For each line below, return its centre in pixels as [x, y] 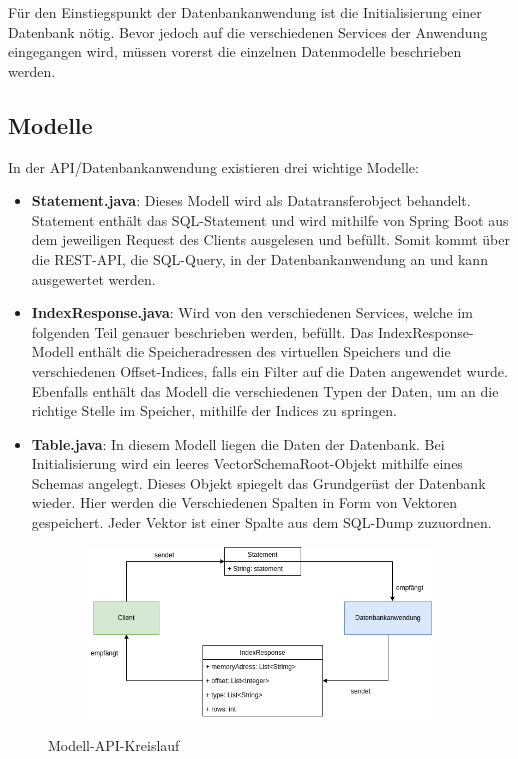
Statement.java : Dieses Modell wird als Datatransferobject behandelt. [251, 200]
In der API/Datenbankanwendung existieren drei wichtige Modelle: [213, 166]
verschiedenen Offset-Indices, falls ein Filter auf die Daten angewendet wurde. [269, 370]
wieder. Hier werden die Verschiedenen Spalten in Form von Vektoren [244, 502]
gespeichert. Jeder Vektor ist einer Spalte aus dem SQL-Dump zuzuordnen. [261, 522]
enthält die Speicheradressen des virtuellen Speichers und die [264, 351]
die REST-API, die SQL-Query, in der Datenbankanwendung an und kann [259, 258]
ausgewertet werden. [93, 278]
